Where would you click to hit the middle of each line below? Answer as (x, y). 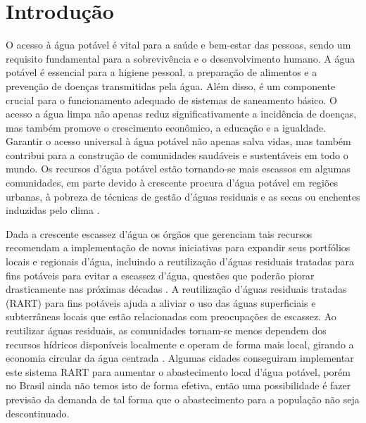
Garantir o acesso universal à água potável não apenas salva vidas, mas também (178, 141)
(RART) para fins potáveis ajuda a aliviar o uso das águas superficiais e (161, 302)
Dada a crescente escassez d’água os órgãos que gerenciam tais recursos (159, 233)
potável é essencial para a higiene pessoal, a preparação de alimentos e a (162, 72)
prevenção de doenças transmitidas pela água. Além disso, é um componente (171, 86)
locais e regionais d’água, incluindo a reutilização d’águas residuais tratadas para (180, 261)
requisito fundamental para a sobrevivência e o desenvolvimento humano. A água (181, 58)
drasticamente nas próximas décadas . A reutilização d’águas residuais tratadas (176, 289)
